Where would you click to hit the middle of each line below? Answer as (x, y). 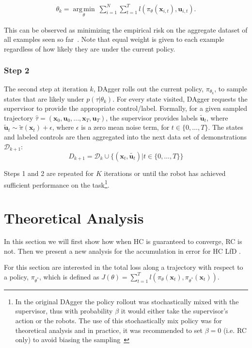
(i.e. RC (235, 330)
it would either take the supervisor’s (174, 311)
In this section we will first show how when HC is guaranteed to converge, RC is (123, 241)
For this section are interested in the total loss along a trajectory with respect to (124, 267)
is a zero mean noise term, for (125, 127)
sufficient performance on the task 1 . (57, 184)
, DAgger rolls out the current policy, (148, 88)
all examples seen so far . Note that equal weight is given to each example (114, 39)
